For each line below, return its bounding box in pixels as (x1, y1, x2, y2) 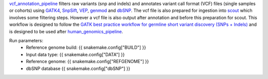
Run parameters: (9, 37, 43, 43)
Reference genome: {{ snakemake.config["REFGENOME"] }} (26, 59, 149, 65)
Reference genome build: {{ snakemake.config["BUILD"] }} (26, 45, 146, 51)
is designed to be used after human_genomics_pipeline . (9, 28, 124, 34)
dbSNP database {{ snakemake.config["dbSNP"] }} (26, 65, 131, 72)
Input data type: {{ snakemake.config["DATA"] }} (26, 51, 125, 57)
